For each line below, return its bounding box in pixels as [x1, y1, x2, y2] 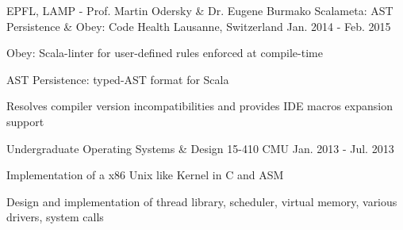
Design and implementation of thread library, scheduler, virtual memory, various [6, 193, 397, 209]
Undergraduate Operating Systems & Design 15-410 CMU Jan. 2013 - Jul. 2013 [6, 140, 394, 156]
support [6, 113, 44, 129]
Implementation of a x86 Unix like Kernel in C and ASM [6, 167, 284, 183]
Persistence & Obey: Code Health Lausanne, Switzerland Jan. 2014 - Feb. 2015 [6, 17, 391, 34]
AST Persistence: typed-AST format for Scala [6, 71, 229, 87]
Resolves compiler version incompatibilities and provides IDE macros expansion [6, 98, 393, 114]
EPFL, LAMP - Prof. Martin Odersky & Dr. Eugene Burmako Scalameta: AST [6, 2, 393, 18]
